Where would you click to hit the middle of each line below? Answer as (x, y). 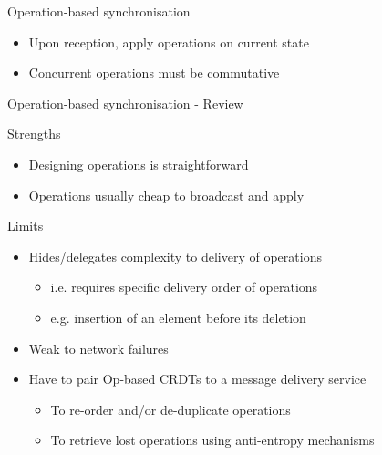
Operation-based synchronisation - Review (125, 103)
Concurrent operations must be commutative (154, 72)
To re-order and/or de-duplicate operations (170, 409)
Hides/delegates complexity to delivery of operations (175, 256)
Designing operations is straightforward (139, 164)
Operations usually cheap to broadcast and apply (166, 195)
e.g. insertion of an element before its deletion (178, 317)
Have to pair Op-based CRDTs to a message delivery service (197, 379)
